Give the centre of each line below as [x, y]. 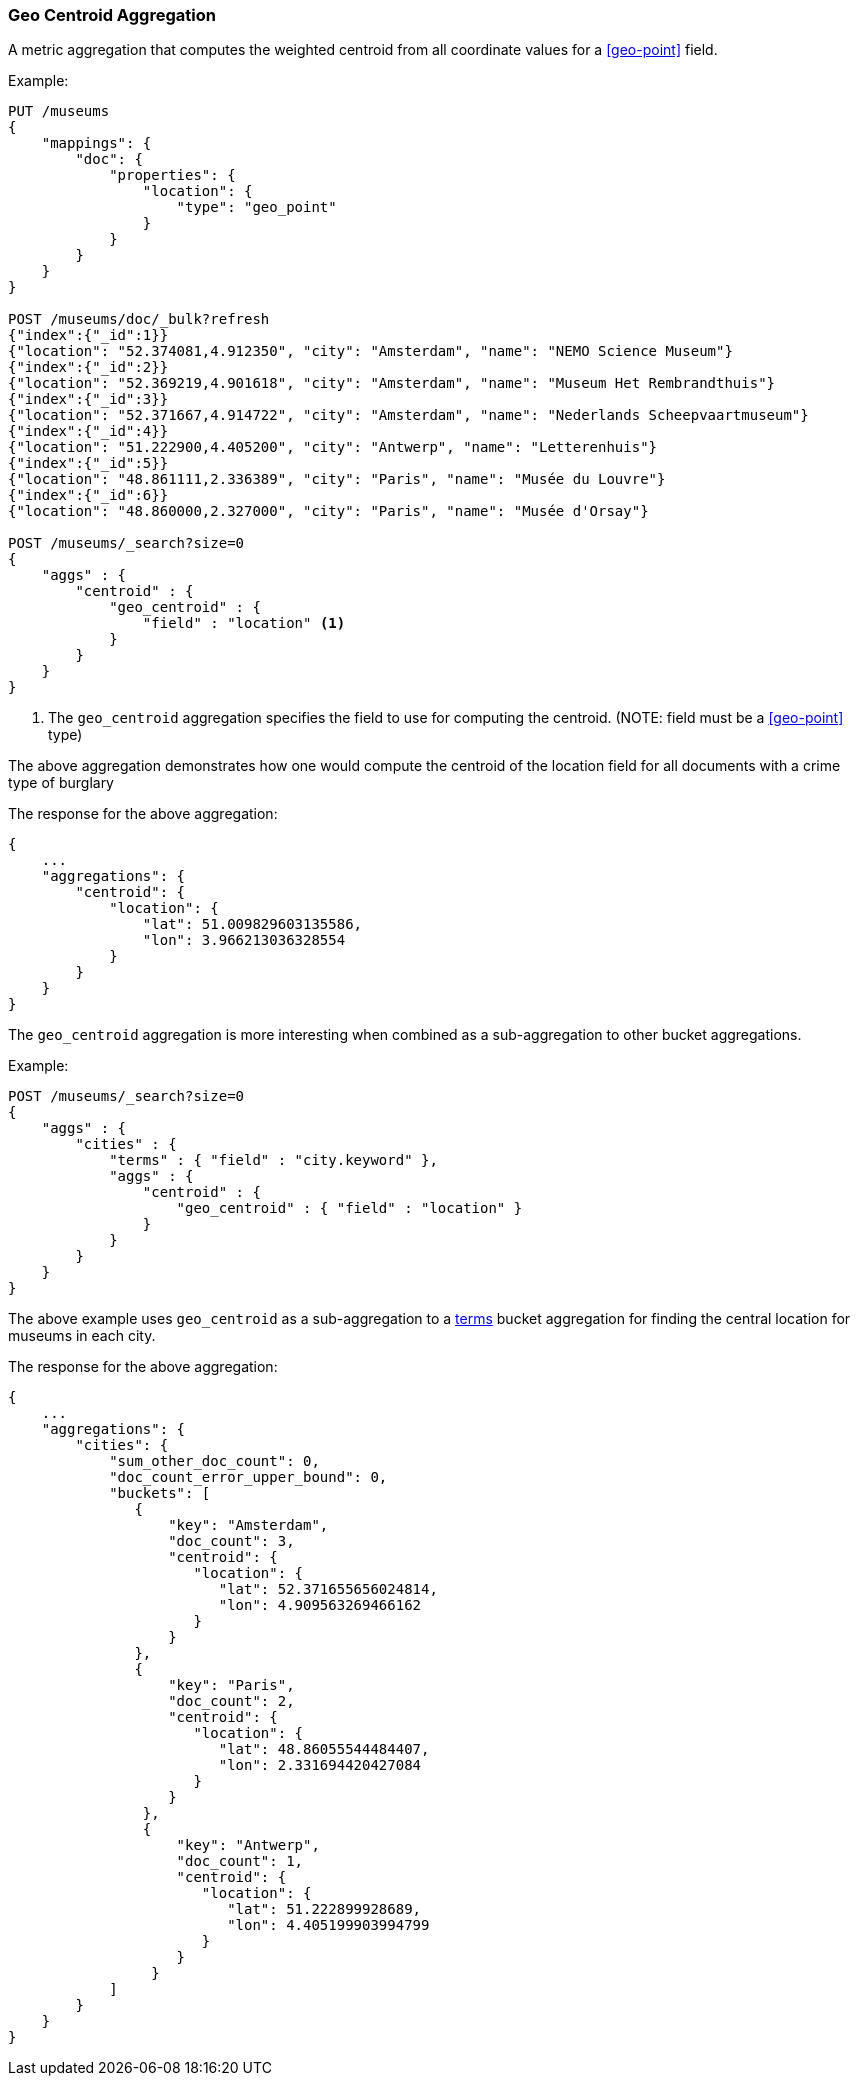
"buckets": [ [160, 1493]
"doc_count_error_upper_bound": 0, [248, 1477]
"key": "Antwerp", [248, 1845]
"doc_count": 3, [231, 1541]
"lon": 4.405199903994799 [328, 1925]
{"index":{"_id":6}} [88, 495]
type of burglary [61, 783]
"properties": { [172, 175]
